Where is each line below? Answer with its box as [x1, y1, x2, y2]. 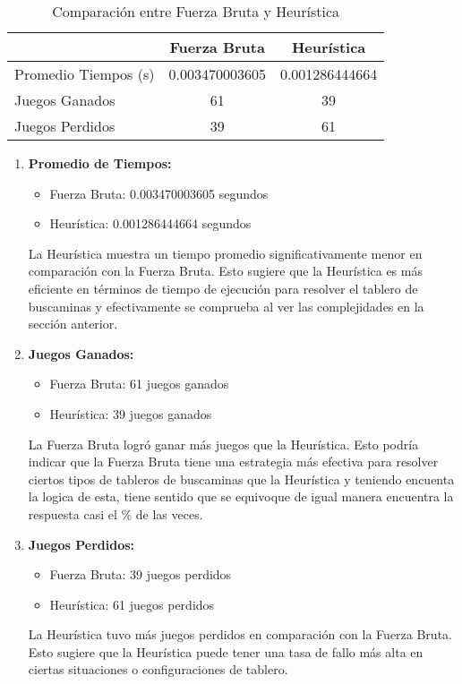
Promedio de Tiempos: [28, 154, 172, 172]
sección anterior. [28, 314, 118, 333]
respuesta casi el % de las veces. [28, 504, 203, 523]
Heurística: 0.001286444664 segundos [49, 214, 252, 233]
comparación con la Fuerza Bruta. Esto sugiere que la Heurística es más [28, 261, 423, 280]
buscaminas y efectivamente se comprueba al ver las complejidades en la [28, 296, 424, 315]
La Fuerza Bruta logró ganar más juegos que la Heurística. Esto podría [28, 434, 419, 453]
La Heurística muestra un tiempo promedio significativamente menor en [28, 244, 423, 262]
